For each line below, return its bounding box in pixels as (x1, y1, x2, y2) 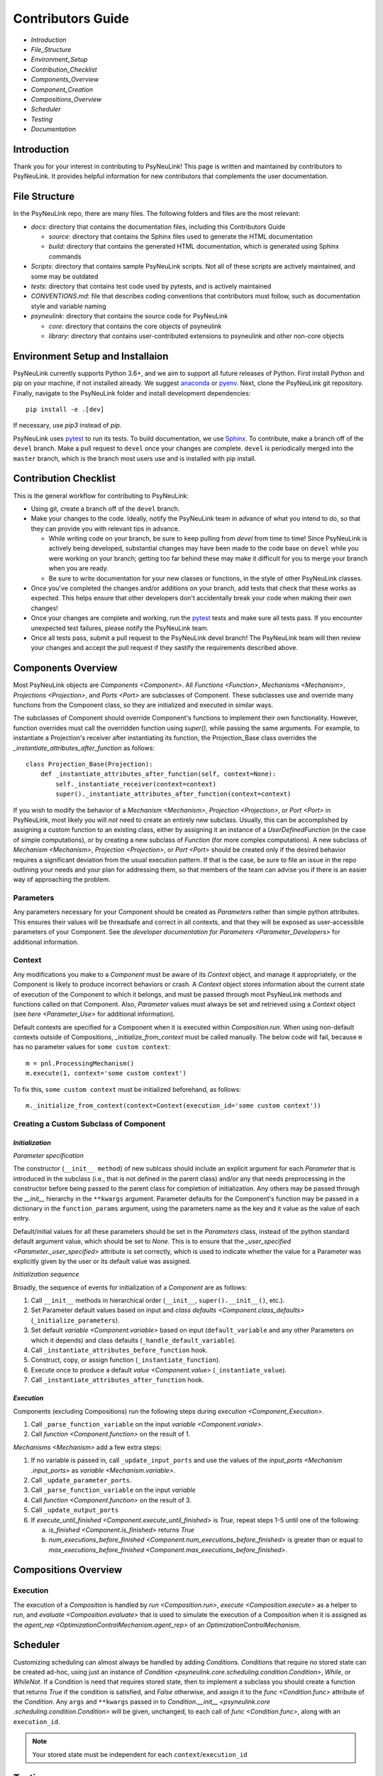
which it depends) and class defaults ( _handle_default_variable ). (30, 1336, 237, 1344)
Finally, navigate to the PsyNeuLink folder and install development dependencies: (13, 389, 251, 397)
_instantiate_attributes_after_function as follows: (13, 743, 155, 752)
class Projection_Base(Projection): (26, 760, 153, 768)
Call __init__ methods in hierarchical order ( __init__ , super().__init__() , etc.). (30, 1296, 285, 1305)
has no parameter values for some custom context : (13, 1043, 170, 1051)
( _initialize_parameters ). (30, 1316, 120, 1324)
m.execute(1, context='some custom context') (26, 1069, 187, 1078)
